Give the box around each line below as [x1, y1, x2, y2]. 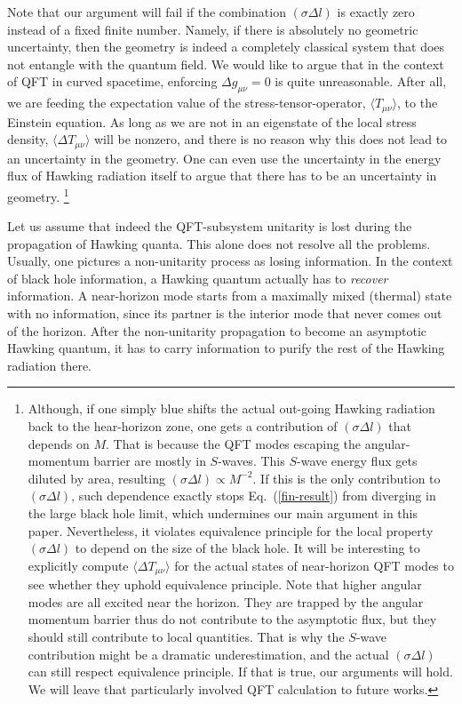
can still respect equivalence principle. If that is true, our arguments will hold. [28, 662, 453, 681]
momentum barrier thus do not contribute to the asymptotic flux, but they [28, 610, 437, 628]
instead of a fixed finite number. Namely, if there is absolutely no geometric [7, 20, 418, 38]
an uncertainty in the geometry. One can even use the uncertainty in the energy [7, 148, 442, 167]
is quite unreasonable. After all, [275, 72, 447, 91]
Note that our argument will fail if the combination [7, 3, 286, 20]
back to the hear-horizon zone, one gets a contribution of [28, 417, 338, 436]
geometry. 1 [7, 184, 69, 205]
